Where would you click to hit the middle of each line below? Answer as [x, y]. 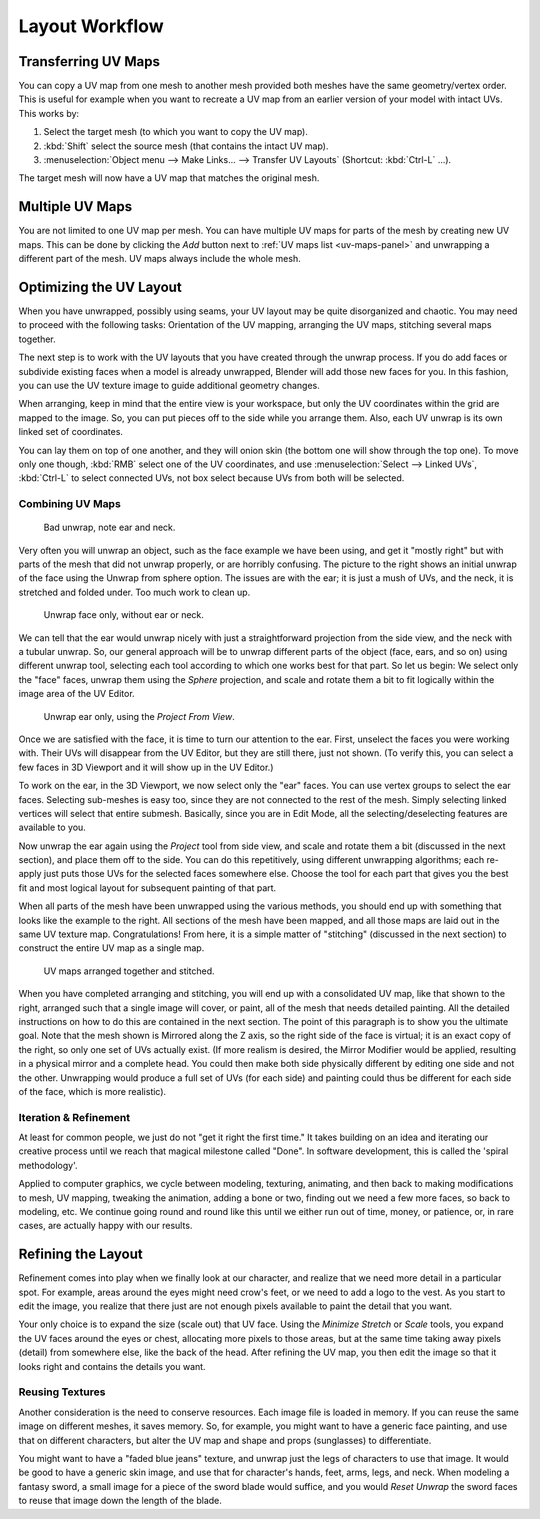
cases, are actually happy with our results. [105, 1226]
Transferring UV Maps [89, 61]
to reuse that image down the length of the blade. [120, 1501]
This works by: [49, 113]
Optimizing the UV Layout [100, 286]
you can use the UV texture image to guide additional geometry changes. [169, 385]
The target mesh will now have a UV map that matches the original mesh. [169, 178]
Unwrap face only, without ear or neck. [124, 615]
